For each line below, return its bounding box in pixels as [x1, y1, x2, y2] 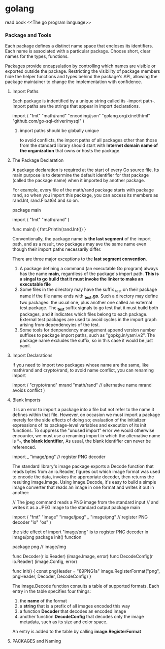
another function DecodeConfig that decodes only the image [19, 614, 144, 620]
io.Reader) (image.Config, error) [12, 558, 77, 564]
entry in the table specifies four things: [12, 588, 91, 594]
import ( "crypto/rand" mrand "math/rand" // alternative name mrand [12, 382, 152, 388]
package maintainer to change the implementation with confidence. [5, 79, 142, 85]
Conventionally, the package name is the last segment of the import [12, 236, 151, 242]
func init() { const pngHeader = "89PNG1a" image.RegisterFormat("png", [12, 568, 160, 574]
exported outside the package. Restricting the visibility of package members [5, 68, 160, 74]
